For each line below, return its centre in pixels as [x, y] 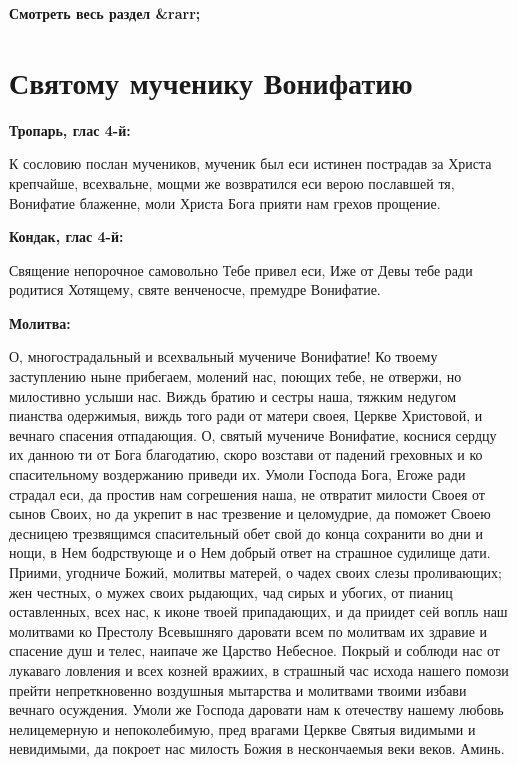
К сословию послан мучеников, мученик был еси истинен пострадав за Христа [250, 163]
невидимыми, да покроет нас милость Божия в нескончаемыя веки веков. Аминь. [257, 748]
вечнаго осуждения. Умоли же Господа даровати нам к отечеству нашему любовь [256, 709]
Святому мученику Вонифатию [211, 81]
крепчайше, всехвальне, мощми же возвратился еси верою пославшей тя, [232, 182]
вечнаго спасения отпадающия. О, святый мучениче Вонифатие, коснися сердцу [253, 434]
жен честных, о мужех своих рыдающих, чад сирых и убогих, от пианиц [231, 591]
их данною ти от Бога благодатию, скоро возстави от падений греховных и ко [246, 454]
